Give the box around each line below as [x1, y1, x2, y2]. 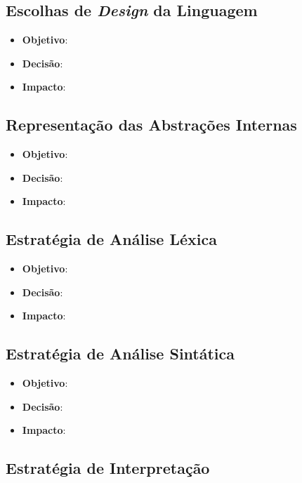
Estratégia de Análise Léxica [6, 228, 217, 250]
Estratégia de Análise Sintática [6, 343, 235, 364]
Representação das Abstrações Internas [6, 114, 297, 135]
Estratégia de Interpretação [6, 457, 210, 479]
